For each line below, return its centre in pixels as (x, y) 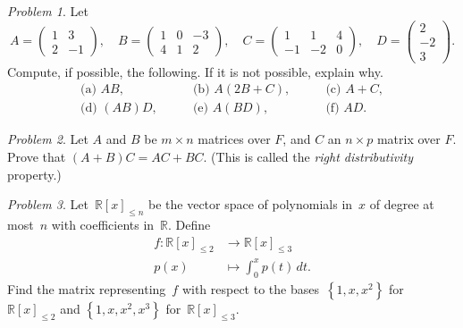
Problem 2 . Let (48, 139)
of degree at (402, 204)
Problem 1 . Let (48, 11)
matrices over (234, 139)
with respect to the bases (250, 288)
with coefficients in (103, 224)
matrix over (408, 139)
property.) (34, 174)
